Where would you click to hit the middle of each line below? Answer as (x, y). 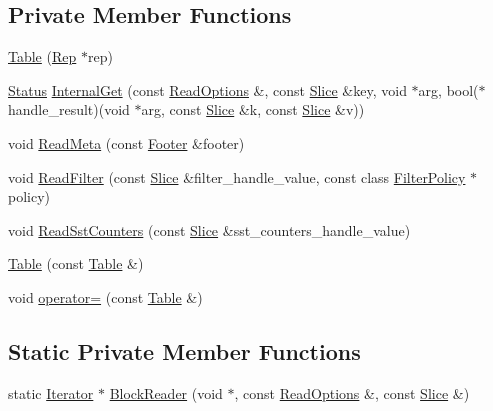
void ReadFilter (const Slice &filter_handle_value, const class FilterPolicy (237, 176)
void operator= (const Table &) (105, 296)
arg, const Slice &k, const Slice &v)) (253, 109)
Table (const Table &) (76, 263)
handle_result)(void (69, 109)
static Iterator (51, 392)
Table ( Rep (42, 56)
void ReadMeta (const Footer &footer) (126, 142)
